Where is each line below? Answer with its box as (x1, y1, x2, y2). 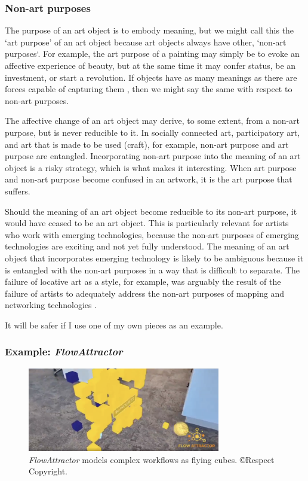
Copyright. (29, 465, 68, 477)
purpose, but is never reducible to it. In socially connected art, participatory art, (5, 126, 300, 138)
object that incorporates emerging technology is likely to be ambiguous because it (5, 251, 304, 264)
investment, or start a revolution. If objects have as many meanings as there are (5, 71, 297, 83)
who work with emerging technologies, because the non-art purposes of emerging (5, 228, 299, 240)
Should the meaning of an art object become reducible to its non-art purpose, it (5, 205, 297, 217)
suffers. (5, 184, 30, 197)
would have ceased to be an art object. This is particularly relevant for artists (5, 217, 289, 229)
